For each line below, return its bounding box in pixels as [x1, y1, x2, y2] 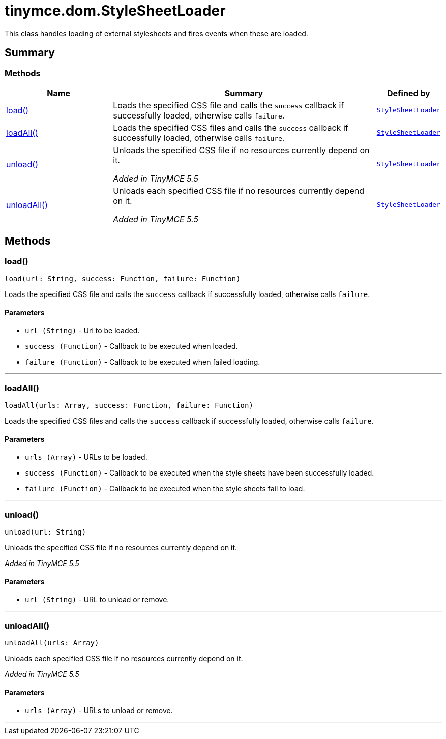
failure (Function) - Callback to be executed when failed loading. [25, 358, 260, 367]
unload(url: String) [5, 528, 86, 537]
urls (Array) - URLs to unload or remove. [25, 706, 173, 715]
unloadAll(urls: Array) [5, 639, 99, 647]
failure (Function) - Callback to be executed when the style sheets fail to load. [25, 484, 305, 493]
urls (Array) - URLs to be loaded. [25, 453, 147, 462]
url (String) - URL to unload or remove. [25, 595, 169, 604]
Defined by [387, 87, 430, 98]
